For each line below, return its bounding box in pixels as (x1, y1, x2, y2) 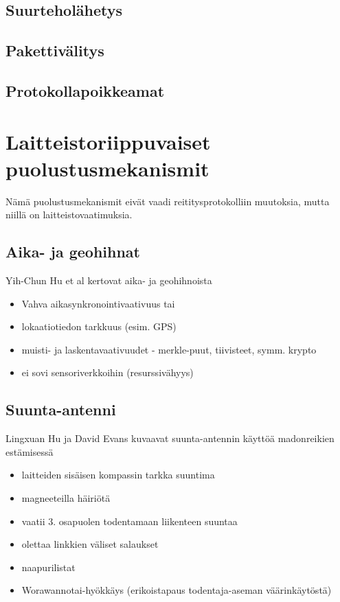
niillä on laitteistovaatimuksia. (5, 207, 133, 222)
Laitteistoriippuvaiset (5, 127, 211, 155)
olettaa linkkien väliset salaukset (21, 537, 159, 551)
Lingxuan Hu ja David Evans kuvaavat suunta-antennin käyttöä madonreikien (5, 431, 335, 445)
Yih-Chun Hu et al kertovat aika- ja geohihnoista (5, 273, 212, 288)
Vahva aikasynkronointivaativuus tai (21, 296, 175, 310)
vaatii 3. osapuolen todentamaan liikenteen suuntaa (21, 513, 238, 528)
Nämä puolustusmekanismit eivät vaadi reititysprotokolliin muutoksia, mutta (5, 194, 330, 208)
